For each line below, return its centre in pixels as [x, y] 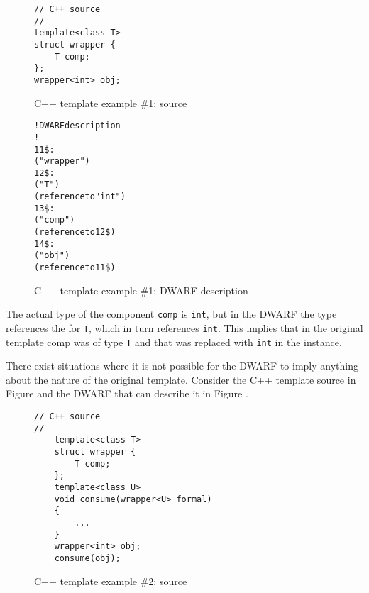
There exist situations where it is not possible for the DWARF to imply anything [182, 366]
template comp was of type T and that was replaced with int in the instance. [174, 342]
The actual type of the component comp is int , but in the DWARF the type [171, 314]
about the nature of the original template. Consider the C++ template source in [181, 379]
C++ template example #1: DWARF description [141, 290]
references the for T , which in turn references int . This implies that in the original [184, 327]
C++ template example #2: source [111, 581]
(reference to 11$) [75, 268]
